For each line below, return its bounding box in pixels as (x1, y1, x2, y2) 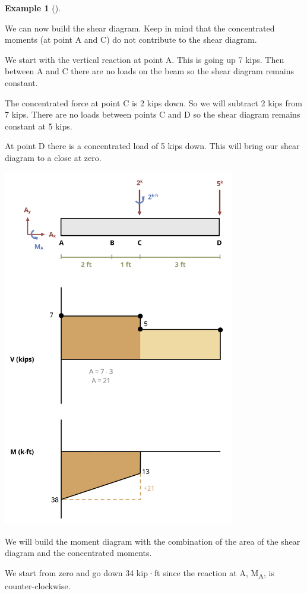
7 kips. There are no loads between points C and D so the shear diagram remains (5, 108, 300, 121)
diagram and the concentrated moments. (5, 546, 152, 559)
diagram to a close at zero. (5, 151, 102, 163)
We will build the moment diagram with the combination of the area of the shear (5, 535, 300, 547)
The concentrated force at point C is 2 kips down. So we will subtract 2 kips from (5, 96, 302, 109)
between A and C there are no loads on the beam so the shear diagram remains (5, 65, 294, 77)
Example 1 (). (5, 2, 61, 14)
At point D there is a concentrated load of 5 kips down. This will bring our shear (5, 140, 300, 152)
